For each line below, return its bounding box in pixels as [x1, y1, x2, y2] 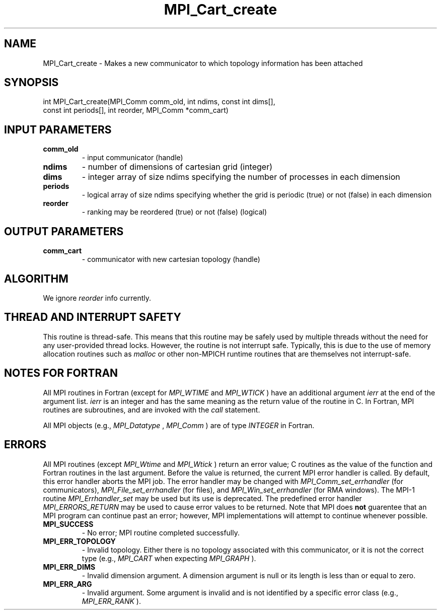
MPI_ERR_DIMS [43, 562, 96, 571]
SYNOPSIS [4, 76, 59, 89]
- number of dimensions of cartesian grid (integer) [82, 162, 272, 172]
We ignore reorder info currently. [43, 293, 152, 302]
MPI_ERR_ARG [43, 579, 92, 588]
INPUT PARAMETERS [4, 123, 112, 136]
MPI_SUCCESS [43, 519, 94, 528]
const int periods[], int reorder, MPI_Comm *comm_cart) [43, 106, 229, 115]
